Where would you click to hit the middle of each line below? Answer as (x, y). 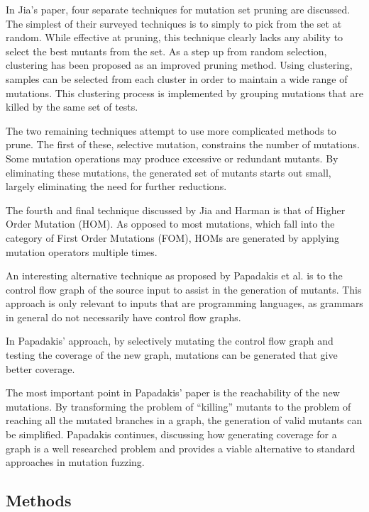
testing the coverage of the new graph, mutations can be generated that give (172, 355)
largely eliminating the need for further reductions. (116, 186)
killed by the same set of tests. (72, 107)
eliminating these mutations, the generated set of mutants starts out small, (169, 172)
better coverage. (40, 368)
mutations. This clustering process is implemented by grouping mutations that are (184, 93)
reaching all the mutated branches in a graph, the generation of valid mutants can (184, 420)
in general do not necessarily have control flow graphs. (123, 317)
